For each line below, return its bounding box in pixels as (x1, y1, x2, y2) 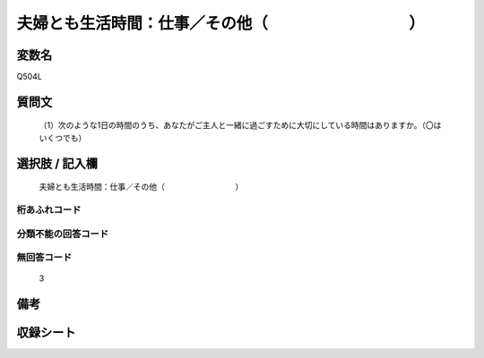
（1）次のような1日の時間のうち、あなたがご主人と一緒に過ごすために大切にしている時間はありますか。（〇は (39, 120, 442, 131)
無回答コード (16, 251, 73, 264)
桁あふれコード (16, 204, 82, 217)
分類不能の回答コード (16, 227, 109, 240)
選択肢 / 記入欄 (16, 156, 99, 171)
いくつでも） (39, 132, 87, 143)
